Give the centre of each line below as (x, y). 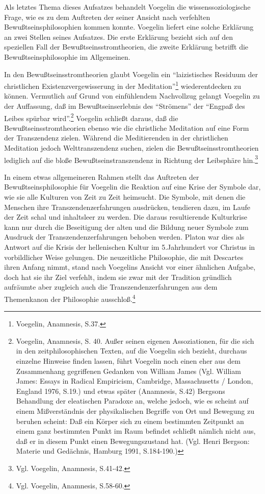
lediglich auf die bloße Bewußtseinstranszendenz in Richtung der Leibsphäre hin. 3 (131, 159)
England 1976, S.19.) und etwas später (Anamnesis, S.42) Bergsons (121, 391)
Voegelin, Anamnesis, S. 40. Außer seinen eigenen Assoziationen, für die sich (135, 340)
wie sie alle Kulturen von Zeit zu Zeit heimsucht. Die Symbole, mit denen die (125, 197)
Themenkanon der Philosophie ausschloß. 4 (70, 298)
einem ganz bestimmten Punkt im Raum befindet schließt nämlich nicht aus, (136, 431)
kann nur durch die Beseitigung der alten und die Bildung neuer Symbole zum (126, 227)
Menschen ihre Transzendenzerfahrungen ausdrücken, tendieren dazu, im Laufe (127, 207)
